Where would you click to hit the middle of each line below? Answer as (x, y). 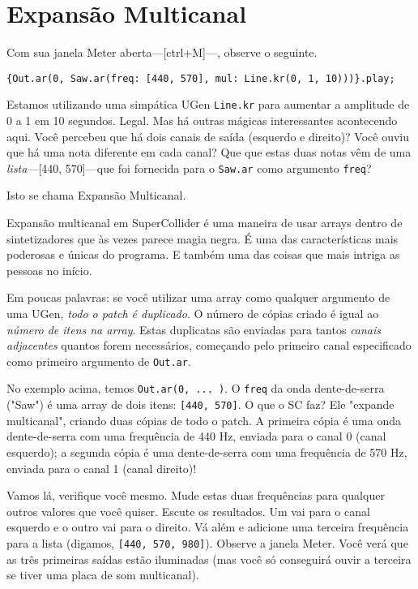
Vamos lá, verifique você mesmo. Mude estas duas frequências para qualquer (196, 495)
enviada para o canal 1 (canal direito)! (102, 468)
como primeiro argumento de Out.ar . (99, 361)
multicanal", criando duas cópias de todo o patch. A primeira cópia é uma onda (204, 420)
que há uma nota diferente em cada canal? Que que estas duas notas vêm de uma (209, 152)
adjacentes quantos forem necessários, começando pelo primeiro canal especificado (209, 345)
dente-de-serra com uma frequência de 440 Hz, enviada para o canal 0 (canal (196, 436)
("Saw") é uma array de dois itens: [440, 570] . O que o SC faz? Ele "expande (200, 404)
